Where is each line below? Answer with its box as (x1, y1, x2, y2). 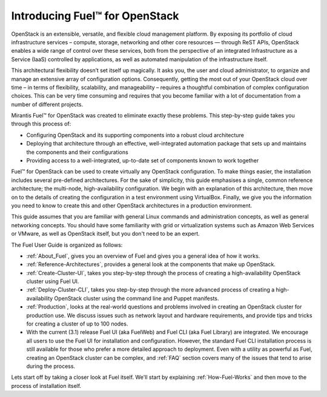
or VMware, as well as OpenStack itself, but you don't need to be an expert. (11, 230, 200, 238)
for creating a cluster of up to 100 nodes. (26, 320, 128, 327)
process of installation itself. (11, 382, 82, 389)
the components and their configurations (26, 148, 128, 156)
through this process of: (11, 120, 71, 127)
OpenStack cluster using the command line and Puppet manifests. (54, 295, 219, 302)
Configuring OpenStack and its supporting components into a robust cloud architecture (26, 131, 245, 139)
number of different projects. (11, 101, 84, 108)
